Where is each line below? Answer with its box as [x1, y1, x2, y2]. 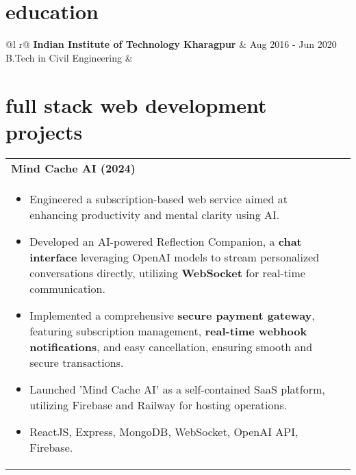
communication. [29, 280, 105, 296]
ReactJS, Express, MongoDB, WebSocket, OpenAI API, [29, 423, 298, 439]
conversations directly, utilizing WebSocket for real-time [29, 264, 305, 281]
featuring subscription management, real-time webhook [29, 322, 307, 339]
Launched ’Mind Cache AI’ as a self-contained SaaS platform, [29, 381, 325, 397]
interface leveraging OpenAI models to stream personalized [29, 248, 320, 265]
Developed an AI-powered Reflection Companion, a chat [29, 233, 302, 249]
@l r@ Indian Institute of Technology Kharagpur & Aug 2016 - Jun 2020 [5, 37, 337, 51]
